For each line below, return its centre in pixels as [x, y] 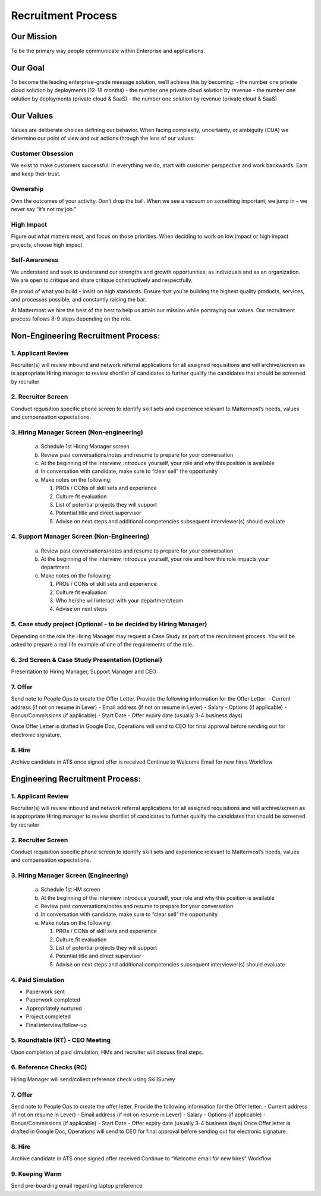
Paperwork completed [53, 1000]
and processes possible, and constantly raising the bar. [79, 299]
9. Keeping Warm [36, 1174]
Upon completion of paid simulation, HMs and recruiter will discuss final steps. [107, 1052]
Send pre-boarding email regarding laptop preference [77, 1186]
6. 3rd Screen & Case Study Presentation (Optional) [87, 660]
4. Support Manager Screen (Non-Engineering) [80, 536]
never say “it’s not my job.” [44, 209]
